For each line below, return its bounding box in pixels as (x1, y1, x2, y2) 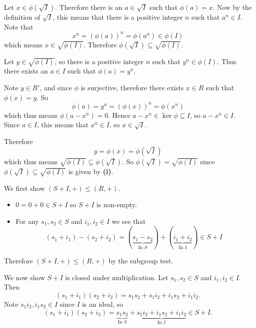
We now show (4, 272, 45, 282)
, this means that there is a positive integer (53, 12, 183, 22)
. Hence (108, 109, 130, 120)
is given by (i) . (68, 166, 113, 176)
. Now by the (213, 2, 252, 12)
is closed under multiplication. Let (65, 272, 168, 282)
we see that (111, 216, 146, 226)
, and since (39, 82, 72, 93)
